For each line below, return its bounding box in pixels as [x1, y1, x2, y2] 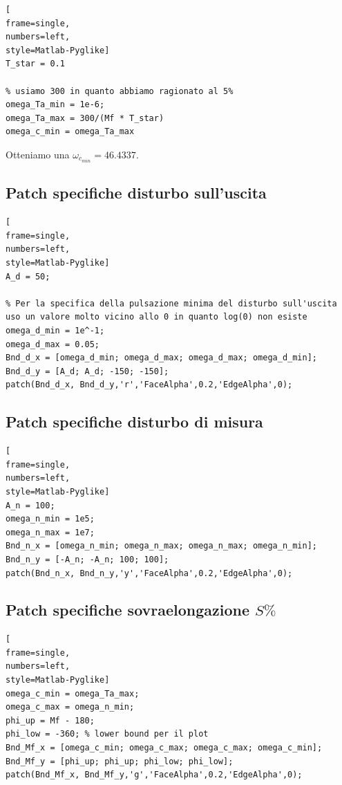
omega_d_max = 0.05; [6, 339, 100, 349]
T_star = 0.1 [6, 59, 65, 69]
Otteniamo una [6, 147, 70, 161]
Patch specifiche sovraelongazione [6, 599, 250, 620]
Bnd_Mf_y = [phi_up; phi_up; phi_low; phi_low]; [6, 756, 234, 766]
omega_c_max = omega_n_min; [6, 702, 135, 712]
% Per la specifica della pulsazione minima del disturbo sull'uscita [6, 298, 337, 308]
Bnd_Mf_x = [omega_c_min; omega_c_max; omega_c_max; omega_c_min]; [6, 743, 323, 753]
